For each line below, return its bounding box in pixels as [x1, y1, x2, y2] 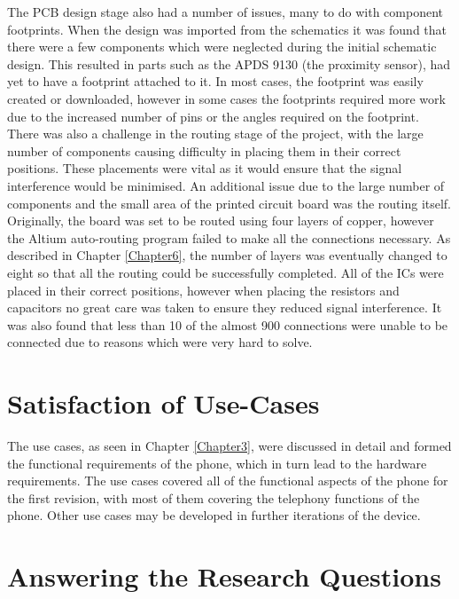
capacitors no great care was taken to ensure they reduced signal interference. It [7, 298, 442, 317]
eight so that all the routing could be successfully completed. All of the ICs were [7, 263, 444, 281]
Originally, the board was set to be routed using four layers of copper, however [7, 211, 434, 230]
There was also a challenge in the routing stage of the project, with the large [7, 124, 424, 143]
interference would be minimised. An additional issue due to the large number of [7, 176, 445, 194]
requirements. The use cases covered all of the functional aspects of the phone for [7, 471, 448, 490]
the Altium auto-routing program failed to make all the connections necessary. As [7, 228, 451, 247]
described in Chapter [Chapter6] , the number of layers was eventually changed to [7, 246, 447, 264]
